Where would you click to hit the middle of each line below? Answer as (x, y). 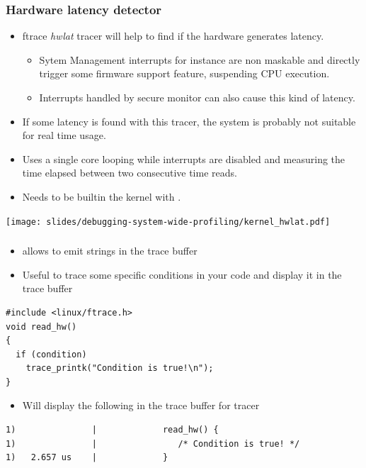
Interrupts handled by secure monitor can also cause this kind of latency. (197, 97)
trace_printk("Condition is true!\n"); (120, 368)
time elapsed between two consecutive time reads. (130, 173)
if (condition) (51, 354)
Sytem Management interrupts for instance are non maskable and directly (200, 59)
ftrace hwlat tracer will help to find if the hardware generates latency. (173, 36)
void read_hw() (41, 327)
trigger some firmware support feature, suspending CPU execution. (184, 73)
